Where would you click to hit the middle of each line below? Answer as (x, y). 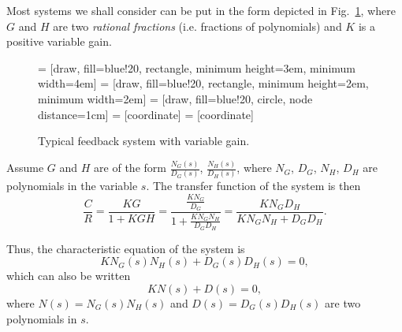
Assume (25, 168)
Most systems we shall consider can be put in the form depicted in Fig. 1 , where (201, 10)
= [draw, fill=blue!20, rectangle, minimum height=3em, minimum (197, 67)
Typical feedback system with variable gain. (144, 141)
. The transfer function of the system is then (253, 186)
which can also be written (69, 276)
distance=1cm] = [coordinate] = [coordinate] (146, 114)
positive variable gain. (59, 41)
